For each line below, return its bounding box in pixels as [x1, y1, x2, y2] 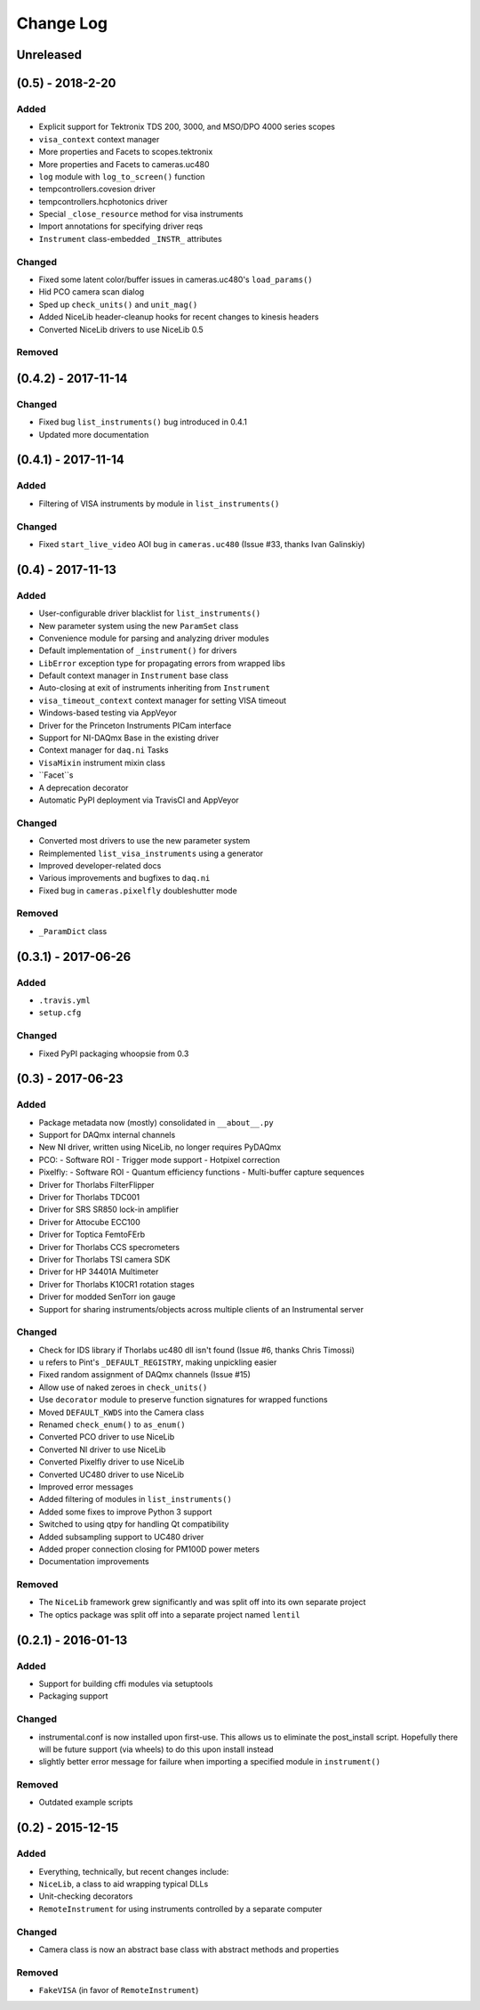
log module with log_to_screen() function [38, 171, 205, 182]
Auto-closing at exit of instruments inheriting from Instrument [38, 682, 271, 693]
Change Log [16, 13, 108, 33]
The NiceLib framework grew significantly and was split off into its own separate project [38, 1597, 366, 1608]
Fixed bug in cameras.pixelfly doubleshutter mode [38, 885, 237, 896]
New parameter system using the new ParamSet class [38, 620, 239, 631]
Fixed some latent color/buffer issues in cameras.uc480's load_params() [38, 274, 313, 285]
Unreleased [16, 47, 83, 62]
